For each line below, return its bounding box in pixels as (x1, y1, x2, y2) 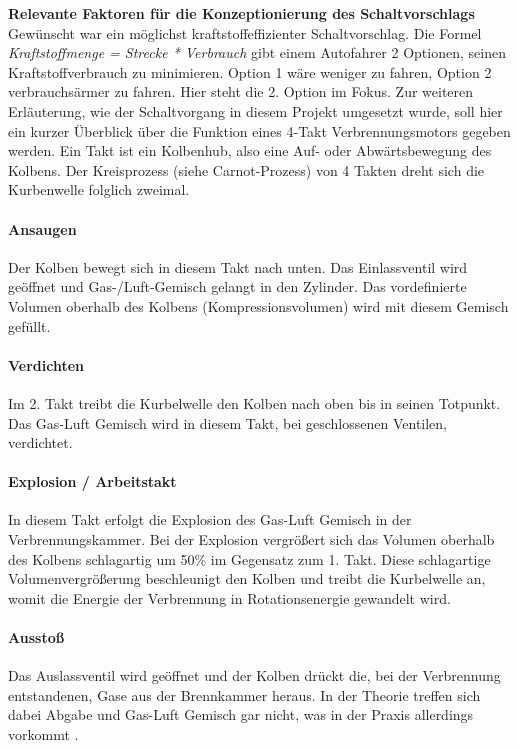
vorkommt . (8, 724, 79, 745)
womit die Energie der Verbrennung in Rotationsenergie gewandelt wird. (8, 587, 451, 608)
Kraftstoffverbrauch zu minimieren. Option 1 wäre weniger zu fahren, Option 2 (8, 61, 492, 82)
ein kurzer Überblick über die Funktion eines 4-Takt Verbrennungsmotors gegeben (8, 120, 511, 141)
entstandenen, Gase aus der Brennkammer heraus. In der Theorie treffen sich (8, 684, 481, 705)
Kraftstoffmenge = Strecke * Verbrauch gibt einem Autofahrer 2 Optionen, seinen (8, 42, 506, 63)
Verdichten (8, 354, 85, 375)
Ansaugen (8, 218, 77, 239)
